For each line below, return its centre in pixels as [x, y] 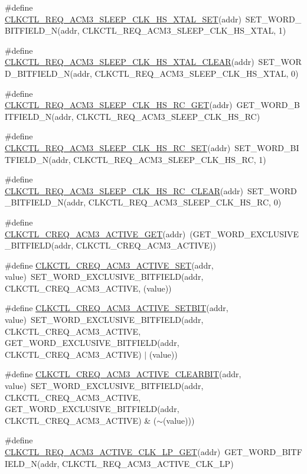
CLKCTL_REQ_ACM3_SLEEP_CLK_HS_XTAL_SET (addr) [123, 19]
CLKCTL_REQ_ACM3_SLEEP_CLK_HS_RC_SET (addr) [118, 147]
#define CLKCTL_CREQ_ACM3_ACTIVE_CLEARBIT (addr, [123, 374]
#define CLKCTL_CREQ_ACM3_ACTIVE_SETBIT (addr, [117, 308]
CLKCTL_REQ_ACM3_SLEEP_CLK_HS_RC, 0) [185, 202]
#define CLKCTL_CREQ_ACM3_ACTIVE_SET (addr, [109, 265]
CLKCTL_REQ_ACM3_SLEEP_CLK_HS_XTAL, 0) [197, 73]
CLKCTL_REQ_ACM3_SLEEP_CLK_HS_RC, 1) [170, 159]
